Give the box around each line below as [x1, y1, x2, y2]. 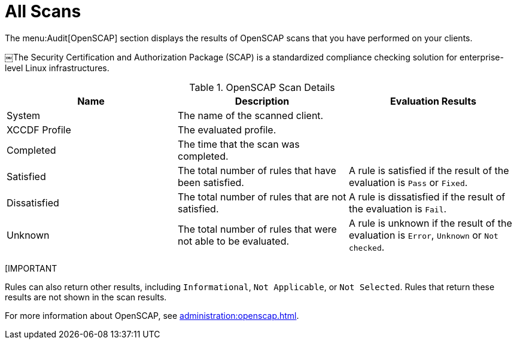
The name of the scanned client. [177, 109, 324, 121]
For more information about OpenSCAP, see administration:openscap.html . [5, 310, 299, 321]
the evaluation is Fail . [348, 202, 447, 215]
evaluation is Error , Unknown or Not [348, 229, 498, 241]
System [7, 109, 41, 121]
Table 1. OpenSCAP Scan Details [189, 81, 335, 93]
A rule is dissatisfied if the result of [348, 190, 506, 203]
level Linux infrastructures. [5, 62, 110, 73]
